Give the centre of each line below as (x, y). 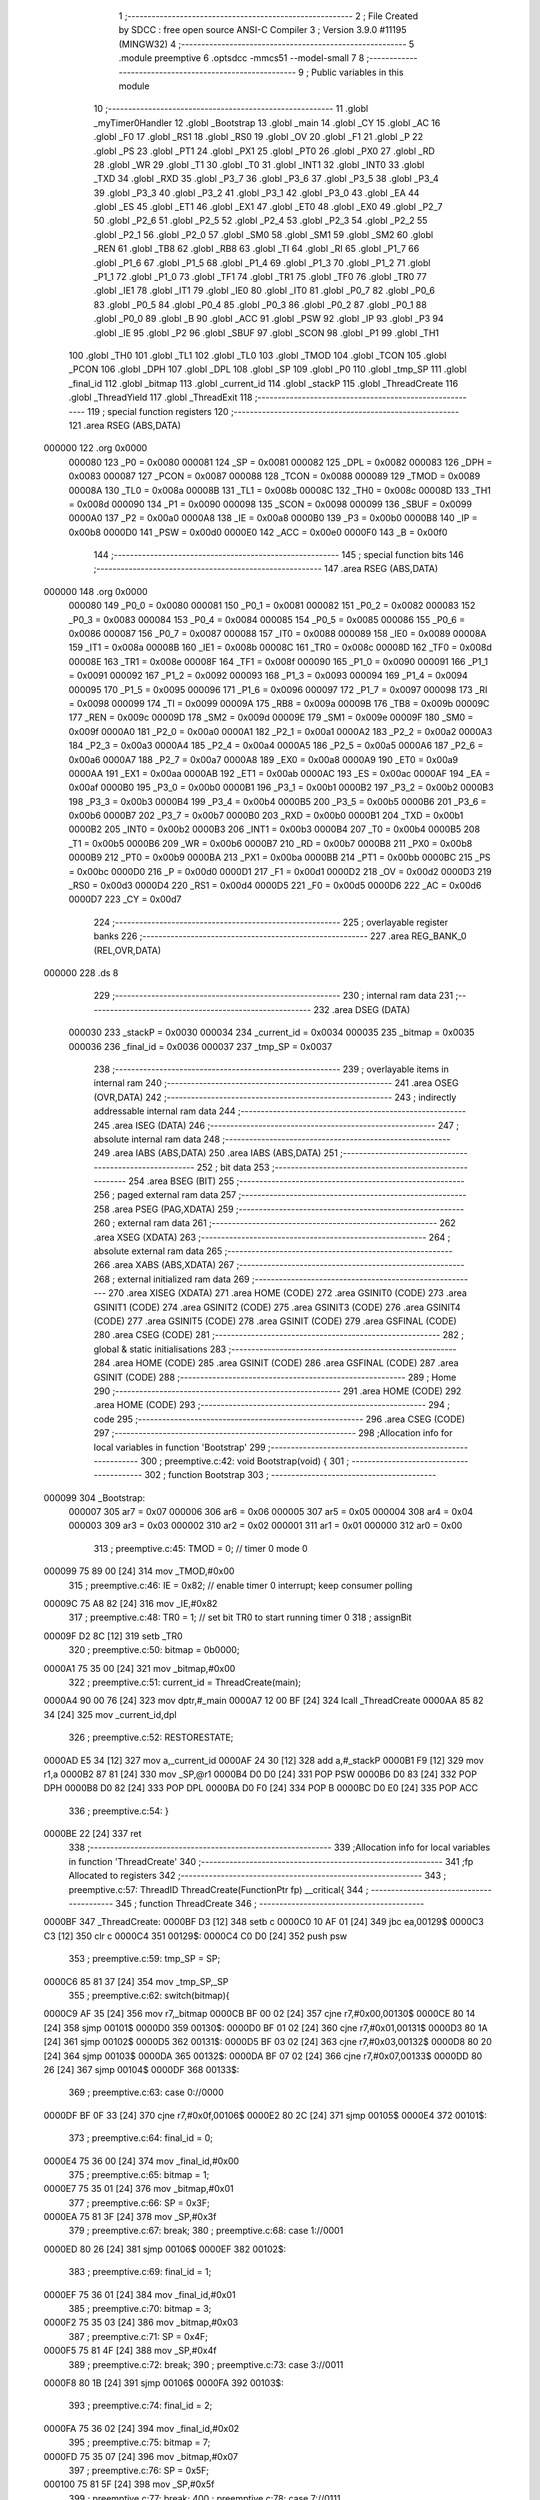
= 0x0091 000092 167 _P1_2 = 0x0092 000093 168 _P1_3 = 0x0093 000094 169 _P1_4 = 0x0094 (268, 676)
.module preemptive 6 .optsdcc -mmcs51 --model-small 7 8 (241, 58)
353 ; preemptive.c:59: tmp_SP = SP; (144, 1959)
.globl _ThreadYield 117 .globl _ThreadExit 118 (160, 397)
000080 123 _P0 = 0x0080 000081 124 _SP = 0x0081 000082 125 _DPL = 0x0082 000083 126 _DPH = (280, 462)
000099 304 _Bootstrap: (94, 1497)
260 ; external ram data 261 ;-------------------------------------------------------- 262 (275, 1223)
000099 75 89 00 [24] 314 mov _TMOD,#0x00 (139, 1571)
